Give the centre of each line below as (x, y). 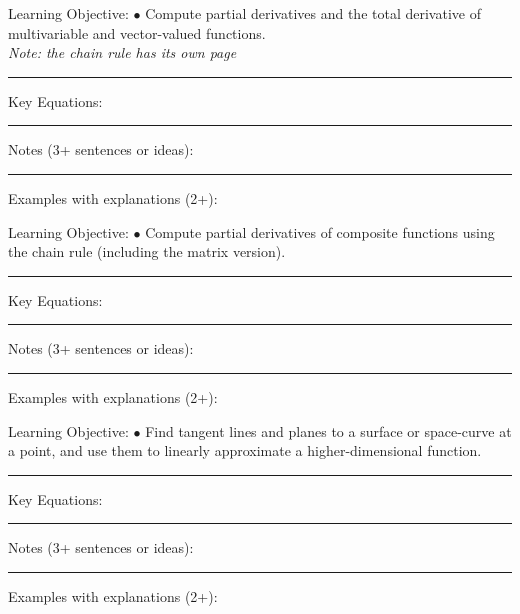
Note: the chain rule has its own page (122, 52)
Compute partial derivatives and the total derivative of (313, 13)
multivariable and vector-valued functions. (137, 32)
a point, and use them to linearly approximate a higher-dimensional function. (245, 450)
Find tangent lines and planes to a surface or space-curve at (328, 430)
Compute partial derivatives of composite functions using (320, 231)
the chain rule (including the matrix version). (147, 251)
